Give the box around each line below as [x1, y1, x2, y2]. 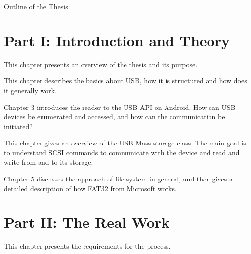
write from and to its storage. [4, 157, 93, 167]
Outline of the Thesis [4, 1, 68, 11]
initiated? [4, 121, 33, 131]
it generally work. [4, 85, 57, 95]
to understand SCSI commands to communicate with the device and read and [4, 147, 240, 157]
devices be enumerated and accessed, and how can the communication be [4, 111, 225, 122]
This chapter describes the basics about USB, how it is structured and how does [4, 75, 247, 86]
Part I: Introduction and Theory [4, 30, 230, 50]
